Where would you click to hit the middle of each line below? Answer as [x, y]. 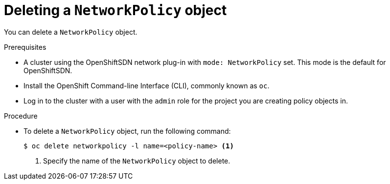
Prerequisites [25, 47]
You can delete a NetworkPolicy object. [71, 32]
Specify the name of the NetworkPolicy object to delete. [137, 161]
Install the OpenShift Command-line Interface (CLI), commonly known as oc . [147, 85]
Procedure [21, 116]
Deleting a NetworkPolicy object [115, 10]
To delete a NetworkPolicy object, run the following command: [127, 131]
